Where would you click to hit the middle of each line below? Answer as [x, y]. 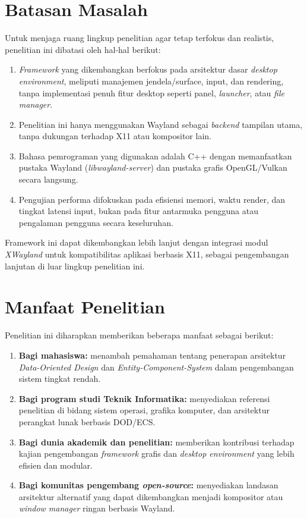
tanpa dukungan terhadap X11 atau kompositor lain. [115, 136]
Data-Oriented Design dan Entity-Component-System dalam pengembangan [156, 367]
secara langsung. [48, 179]
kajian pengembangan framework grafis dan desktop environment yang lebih [156, 453]
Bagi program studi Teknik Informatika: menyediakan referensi [144, 398]
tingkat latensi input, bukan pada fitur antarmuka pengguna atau [138, 211]
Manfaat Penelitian [85, 307]
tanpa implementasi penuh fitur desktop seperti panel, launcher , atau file [151, 92]
